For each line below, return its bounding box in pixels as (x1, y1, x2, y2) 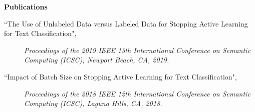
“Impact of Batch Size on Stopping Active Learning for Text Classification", (4, 71, 237, 81)
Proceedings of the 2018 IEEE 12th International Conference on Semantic (24, 88, 250, 98)
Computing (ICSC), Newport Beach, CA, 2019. (24, 54, 169, 65)
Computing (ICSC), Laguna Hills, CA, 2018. (24, 98, 162, 108)
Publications (4, 1, 48, 11)
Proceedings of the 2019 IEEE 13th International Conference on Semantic (24, 44, 250, 55)
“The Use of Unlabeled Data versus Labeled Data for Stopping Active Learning (4, 18, 248, 28)
